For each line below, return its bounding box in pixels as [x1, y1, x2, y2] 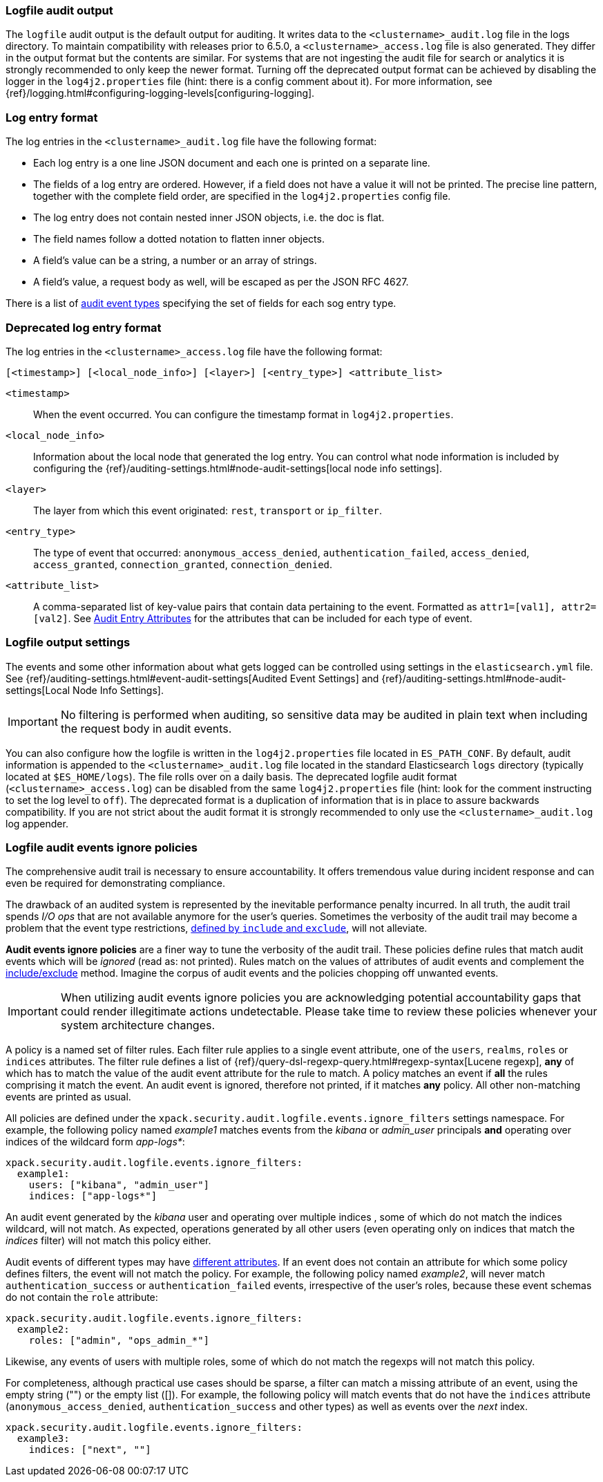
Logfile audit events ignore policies [6, 841, 198, 854]
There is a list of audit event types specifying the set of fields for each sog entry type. [6, 297, 396, 310]
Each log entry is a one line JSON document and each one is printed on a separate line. [33, 157, 430, 169]
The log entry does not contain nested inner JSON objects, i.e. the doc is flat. [33, 212, 385, 224]
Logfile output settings [6, 635, 131, 650]
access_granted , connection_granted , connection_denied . [33, 558, 333, 570]
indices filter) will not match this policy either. [6, 1235, 211, 1247]
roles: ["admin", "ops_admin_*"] [28, 1335, 210, 1347]
